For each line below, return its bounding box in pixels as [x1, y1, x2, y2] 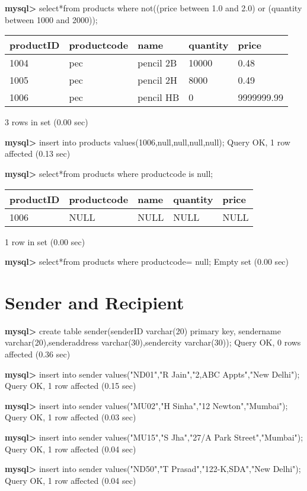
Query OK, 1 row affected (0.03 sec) [5, 411, 136, 423]
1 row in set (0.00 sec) [5, 235, 85, 248]
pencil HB [137, 90, 180, 104]
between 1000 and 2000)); [5, 13, 98, 26]
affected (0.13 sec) [5, 147, 71, 160]
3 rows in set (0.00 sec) [5, 116, 88, 128]
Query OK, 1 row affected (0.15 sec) [5, 379, 136, 392]
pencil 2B [137, 56, 177, 70]
